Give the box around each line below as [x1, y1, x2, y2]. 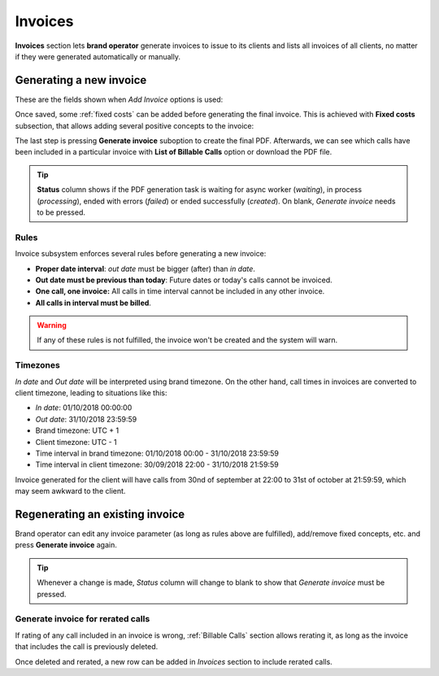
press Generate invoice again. [15, 540, 118, 550]
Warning [37, 321, 67, 330]
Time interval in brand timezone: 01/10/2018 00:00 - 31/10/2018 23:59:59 [35, 448, 280, 458]
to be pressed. [37, 207, 85, 217]
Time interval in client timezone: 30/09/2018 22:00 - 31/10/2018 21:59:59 [35, 460, 280, 469]
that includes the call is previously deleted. [15, 642, 159, 652]
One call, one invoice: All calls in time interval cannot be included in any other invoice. [35, 286, 325, 296]
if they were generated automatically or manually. [15, 51, 180, 61]
